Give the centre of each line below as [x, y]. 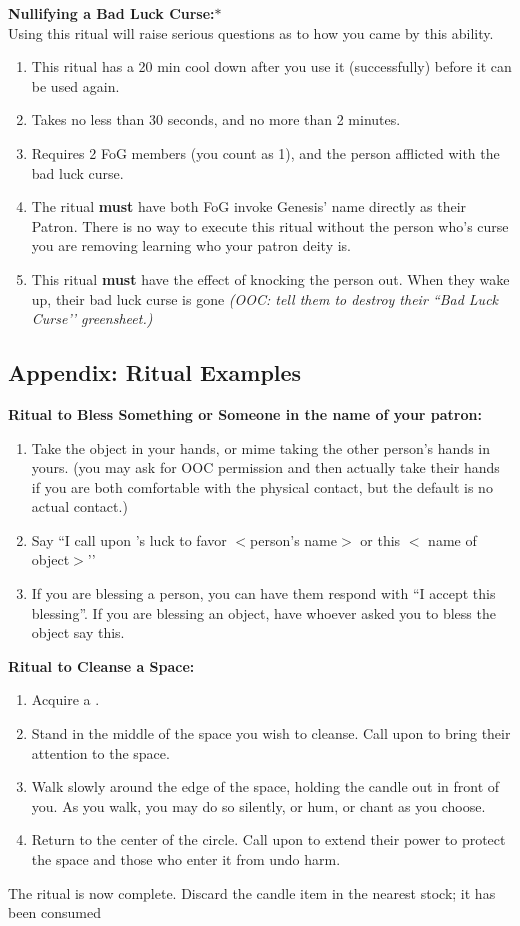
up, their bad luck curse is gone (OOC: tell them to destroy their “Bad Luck [265, 298]
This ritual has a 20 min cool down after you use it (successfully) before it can [271, 66]
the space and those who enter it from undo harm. [186, 859]
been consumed [55, 912]
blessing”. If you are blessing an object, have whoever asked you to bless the [263, 612]
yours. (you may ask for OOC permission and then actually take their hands [265, 467]
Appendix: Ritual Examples [155, 372]
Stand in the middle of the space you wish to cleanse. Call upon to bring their [271, 733]
